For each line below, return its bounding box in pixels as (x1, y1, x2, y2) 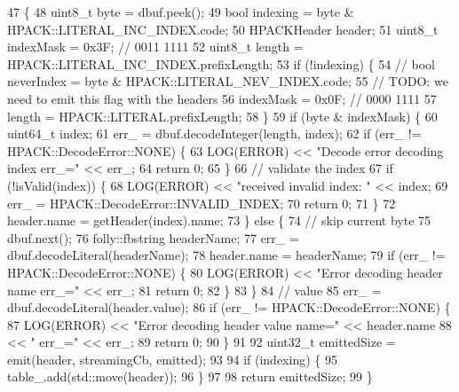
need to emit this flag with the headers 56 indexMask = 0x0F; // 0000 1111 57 (7, 89, 437, 107)
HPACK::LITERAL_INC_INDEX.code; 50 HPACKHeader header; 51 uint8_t (7, 20, 439, 38)
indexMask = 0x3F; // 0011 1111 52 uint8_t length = (7, 37, 304, 56)
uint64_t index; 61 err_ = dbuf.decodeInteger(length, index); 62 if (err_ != (7, 124, 422, 143)
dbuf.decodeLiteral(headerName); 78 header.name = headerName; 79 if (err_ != (7, 246, 446, 264)
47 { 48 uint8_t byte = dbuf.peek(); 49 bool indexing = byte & (7, 3, 354, 20)
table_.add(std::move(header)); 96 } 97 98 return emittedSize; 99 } (7, 367, 373, 386)
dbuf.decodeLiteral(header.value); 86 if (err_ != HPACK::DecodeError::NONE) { (7, 298, 451, 317)
